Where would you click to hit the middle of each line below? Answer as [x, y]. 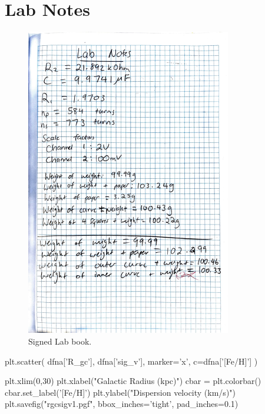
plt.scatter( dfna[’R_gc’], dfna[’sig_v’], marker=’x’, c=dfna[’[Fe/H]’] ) [131, 361]
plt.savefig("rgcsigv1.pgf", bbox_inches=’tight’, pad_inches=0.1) [122, 404]
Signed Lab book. [60, 341]
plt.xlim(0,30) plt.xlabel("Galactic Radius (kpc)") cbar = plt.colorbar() [133, 381]
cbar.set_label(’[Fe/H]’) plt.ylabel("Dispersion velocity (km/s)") [120, 392]
